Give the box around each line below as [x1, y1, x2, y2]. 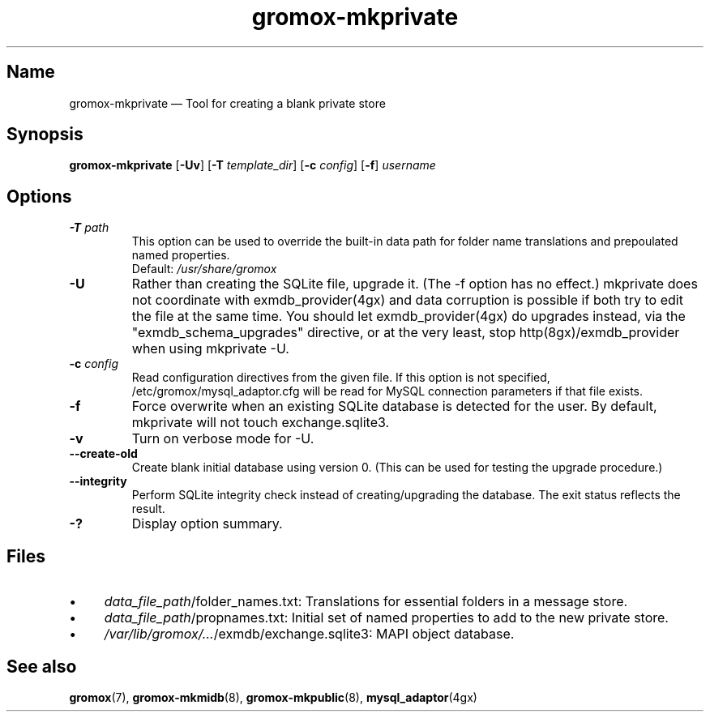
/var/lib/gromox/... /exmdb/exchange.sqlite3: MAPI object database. [104, 626, 515, 643]
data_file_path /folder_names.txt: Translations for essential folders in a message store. [104, 593, 628, 610]
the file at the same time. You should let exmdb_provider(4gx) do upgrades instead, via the [131, 308, 686, 325]
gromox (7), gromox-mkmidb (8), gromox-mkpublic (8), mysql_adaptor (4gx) [69, 690, 477, 704]
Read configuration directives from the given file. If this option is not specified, [131, 370, 550, 385]
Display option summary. [131, 515, 283, 532]
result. [131, 502, 165, 516]
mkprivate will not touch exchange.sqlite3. [131, 414, 390, 431]
